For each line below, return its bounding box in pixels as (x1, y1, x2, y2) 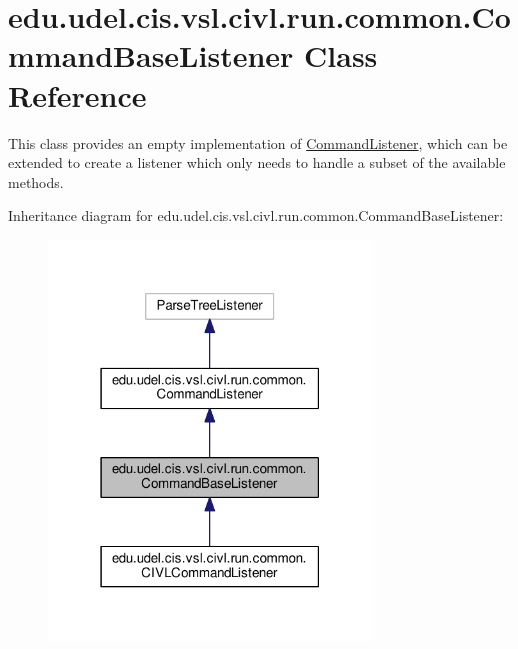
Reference (8, 74, 147, 115)
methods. (8, 171, 64, 192)
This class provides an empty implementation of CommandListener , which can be (8, 132, 508, 153)
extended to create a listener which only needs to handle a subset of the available (8, 152, 506, 173)
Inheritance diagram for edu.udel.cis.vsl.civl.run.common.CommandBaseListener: (8, 205, 504, 226)
